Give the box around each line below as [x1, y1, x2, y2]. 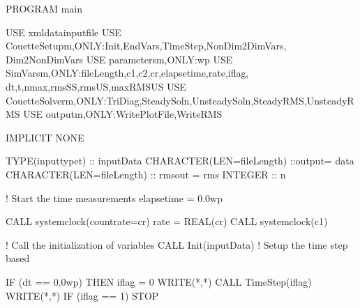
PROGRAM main [6, 1, 82, 15]
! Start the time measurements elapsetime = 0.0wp [6, 190, 223, 205]
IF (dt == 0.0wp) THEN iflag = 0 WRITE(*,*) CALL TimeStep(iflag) [6, 274, 312, 288]
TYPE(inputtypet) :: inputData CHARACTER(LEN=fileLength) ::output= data [6, 153, 354, 168]
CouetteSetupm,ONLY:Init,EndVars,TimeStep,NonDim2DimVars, [6, 38, 287, 53]
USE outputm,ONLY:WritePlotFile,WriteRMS [23, 107, 223, 121]
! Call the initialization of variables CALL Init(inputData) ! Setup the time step [6, 237, 348, 252]
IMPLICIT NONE [6, 130, 84, 144]
